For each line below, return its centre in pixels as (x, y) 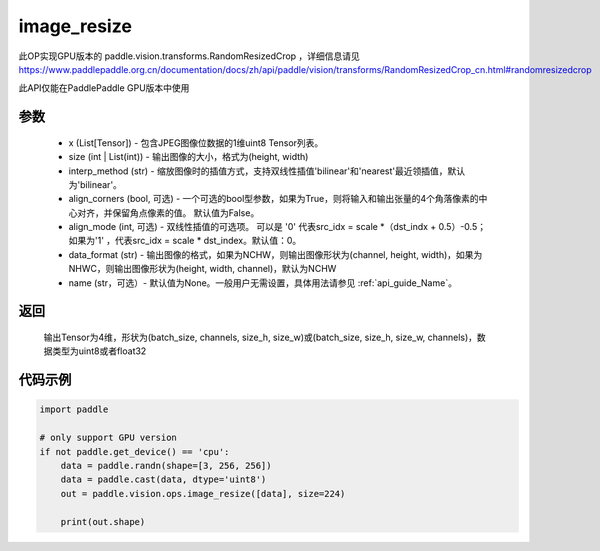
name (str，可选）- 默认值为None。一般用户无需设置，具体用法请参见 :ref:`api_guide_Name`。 (262, 282)
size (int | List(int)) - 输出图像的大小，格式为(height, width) (188, 157)
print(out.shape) (103, 521)
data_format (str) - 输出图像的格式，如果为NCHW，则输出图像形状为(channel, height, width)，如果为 (275, 254)
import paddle (74, 409)
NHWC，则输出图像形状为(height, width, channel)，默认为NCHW (202, 269)
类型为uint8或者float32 (99, 351)
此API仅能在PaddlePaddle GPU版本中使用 (104, 88)
